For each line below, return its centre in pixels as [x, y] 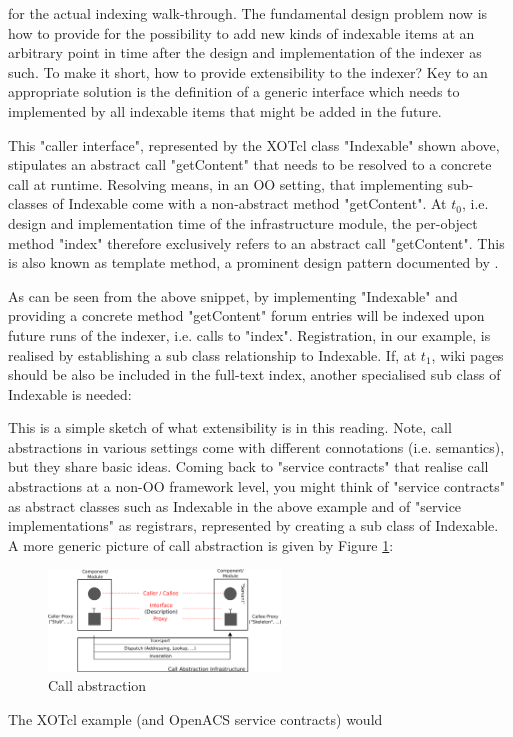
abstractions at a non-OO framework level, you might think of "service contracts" [257, 486]
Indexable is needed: [70, 393]
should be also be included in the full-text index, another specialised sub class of [254, 374]
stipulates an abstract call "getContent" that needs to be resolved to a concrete [250, 164]
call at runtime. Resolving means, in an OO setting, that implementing [225, 183]
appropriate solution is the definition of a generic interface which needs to [234, 91]
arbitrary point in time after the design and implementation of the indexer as [245, 52]
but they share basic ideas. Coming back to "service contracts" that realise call [248, 466]
